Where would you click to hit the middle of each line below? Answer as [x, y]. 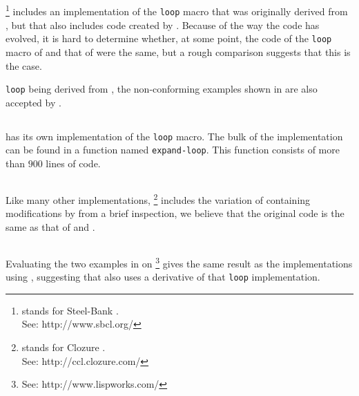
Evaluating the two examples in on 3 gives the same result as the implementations [179, 262]
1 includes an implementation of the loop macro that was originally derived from [177, 10]
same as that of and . [50, 226]
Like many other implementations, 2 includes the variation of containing [158, 199]
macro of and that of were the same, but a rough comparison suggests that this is [178, 51]
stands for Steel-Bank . [70, 310]
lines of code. [73, 163]
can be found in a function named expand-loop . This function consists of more [173, 150]
